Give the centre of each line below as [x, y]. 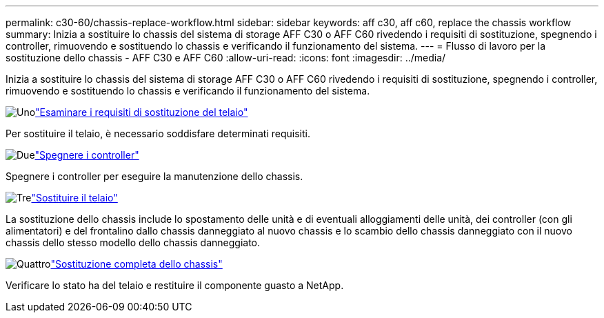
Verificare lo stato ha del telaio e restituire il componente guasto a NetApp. [175, 285]
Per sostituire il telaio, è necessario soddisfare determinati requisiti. [158, 133]
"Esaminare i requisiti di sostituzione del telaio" [142, 112]
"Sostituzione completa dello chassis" [137, 264]
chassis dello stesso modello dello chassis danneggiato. [133, 242]
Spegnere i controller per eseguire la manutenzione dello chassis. [154, 176]
